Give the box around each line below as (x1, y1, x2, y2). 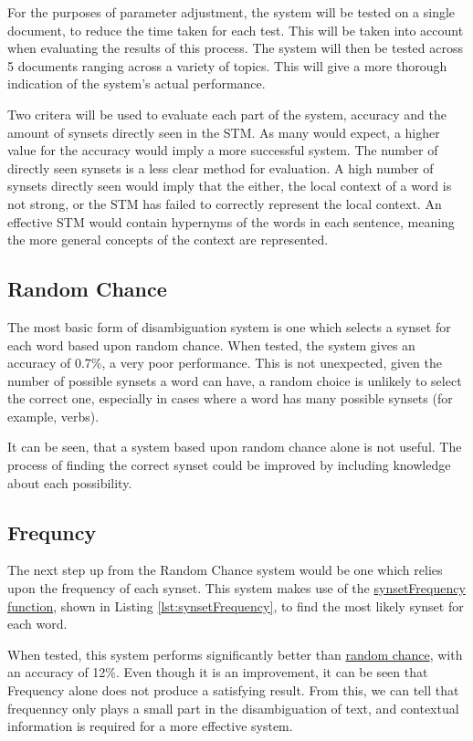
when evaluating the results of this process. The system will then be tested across (7, 38, 463, 57)
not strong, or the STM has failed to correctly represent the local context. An (7, 193, 442, 213)
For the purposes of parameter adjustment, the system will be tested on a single (7, 3, 456, 21)
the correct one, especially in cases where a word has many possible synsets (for (7, 389, 453, 408)
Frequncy (7, 517, 97, 546)
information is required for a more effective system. (7, 716, 293, 736)
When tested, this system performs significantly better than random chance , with (7, 644, 463, 663)
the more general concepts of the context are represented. (7, 230, 329, 249)
